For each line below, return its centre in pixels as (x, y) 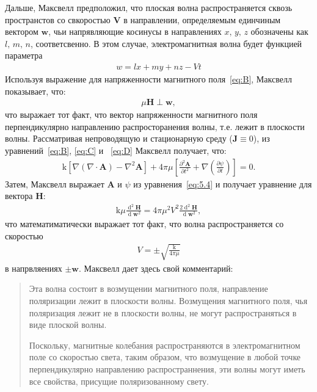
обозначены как (279, 31)
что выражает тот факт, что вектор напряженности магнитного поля (131, 114)
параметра (24, 55)
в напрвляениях (34, 268)
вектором (22, 31)
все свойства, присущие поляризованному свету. (119, 381)
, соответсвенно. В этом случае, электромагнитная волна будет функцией (166, 43)
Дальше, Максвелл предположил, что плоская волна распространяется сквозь (149, 7)
